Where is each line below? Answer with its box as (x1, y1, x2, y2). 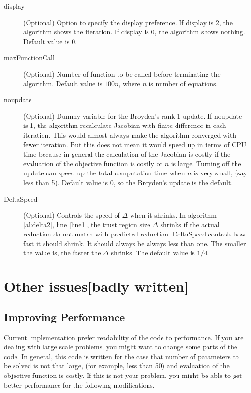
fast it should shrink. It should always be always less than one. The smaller (23, 238, 246, 248)
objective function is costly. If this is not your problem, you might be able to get (4, 370, 242, 380)
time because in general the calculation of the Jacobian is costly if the (23, 149, 231, 159)
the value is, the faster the (23, 248, 101, 258)
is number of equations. (148, 78, 218, 88)
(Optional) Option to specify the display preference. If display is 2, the (23, 17, 233, 27)
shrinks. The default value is (111, 248, 195, 258)
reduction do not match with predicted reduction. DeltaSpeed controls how (23, 229, 246, 239)
